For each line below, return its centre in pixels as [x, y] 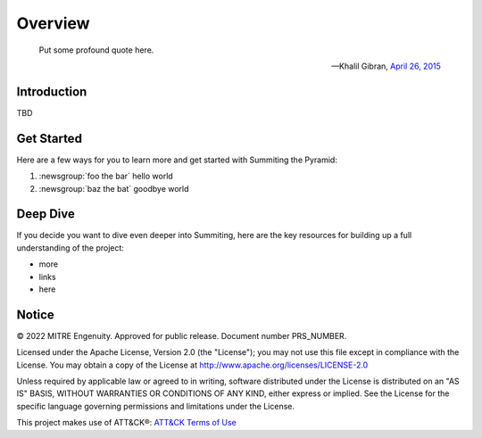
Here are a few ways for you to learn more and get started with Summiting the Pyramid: [177, 160]
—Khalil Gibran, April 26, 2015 [386, 66]
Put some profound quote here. [96, 50]
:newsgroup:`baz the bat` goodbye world [114, 188]
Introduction [52, 91]
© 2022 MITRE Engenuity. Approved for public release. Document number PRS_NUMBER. [182, 335]
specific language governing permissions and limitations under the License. [155, 406]
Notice [36, 314]
